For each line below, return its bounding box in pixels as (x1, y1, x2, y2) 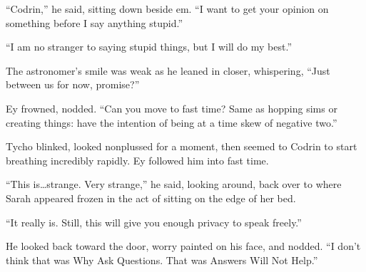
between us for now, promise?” (6, 77, 140, 92)
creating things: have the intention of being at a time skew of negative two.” (6, 115, 337, 130)
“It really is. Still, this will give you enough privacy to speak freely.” (6, 214, 302, 229)
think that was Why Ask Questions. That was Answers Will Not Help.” (6, 252, 318, 267)
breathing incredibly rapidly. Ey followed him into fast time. (6, 152, 269, 167)
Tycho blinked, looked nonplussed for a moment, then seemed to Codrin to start (6, 139, 357, 154)
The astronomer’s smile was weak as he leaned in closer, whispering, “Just (6, 63, 330, 78)
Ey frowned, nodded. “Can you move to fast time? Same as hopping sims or (6, 100, 337, 115)
